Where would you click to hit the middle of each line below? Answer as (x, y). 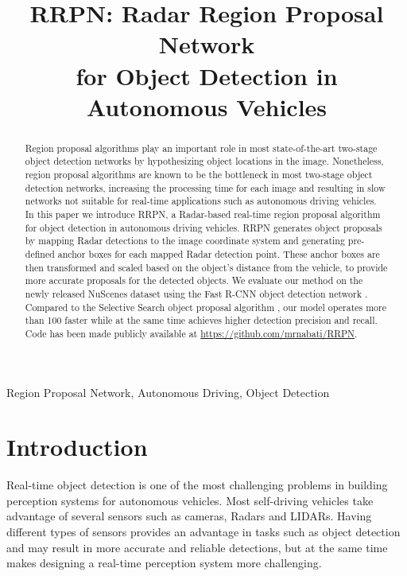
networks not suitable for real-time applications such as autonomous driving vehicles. (201, 201)
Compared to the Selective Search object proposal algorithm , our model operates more (205, 307)
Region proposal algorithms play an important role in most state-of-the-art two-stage (201, 148)
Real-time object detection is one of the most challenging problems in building (197, 485)
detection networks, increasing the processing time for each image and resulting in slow (205, 187)
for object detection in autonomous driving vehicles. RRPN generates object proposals (203, 227)
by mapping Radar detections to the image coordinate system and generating (185, 241)
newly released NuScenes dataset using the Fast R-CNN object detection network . (196, 293)
